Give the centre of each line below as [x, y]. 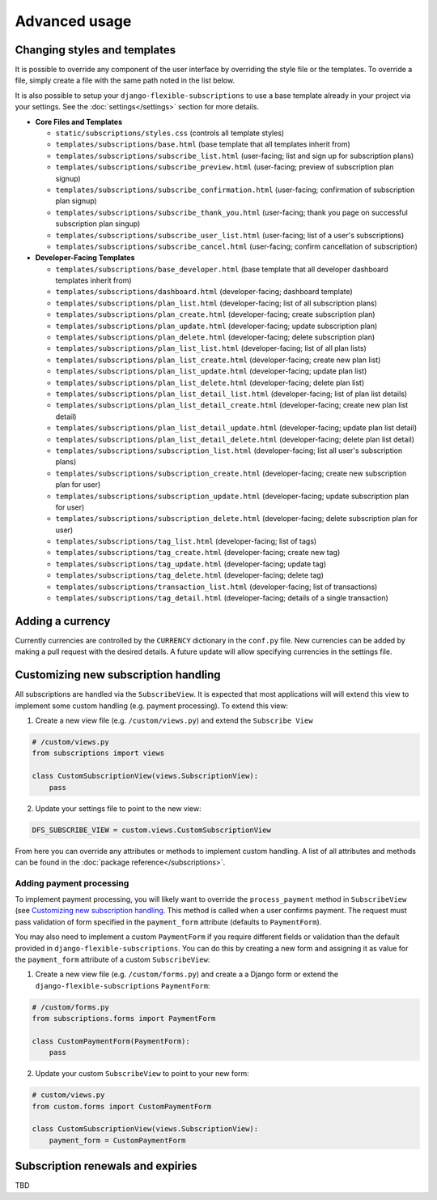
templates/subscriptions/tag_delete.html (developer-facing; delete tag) [189, 575]
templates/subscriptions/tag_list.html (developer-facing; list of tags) [186, 541]
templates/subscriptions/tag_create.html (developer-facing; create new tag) [198, 553]
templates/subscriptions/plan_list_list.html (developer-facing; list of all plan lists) [211, 348]
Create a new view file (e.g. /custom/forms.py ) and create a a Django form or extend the [187, 974]
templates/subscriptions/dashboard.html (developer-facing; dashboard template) [204, 292]
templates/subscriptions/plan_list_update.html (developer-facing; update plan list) [211, 371]
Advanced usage [73, 21]
